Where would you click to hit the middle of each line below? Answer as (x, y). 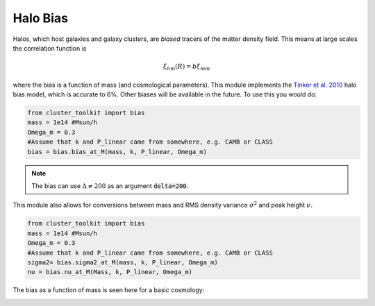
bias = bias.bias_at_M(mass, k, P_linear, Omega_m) (117, 152)
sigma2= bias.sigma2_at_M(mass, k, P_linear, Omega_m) (123, 262)
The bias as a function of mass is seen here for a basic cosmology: (109, 290)
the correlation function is (50, 48)
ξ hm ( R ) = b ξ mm (187, 67)
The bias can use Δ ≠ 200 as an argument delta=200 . (110, 186)
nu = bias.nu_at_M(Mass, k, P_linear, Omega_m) (110, 272)
